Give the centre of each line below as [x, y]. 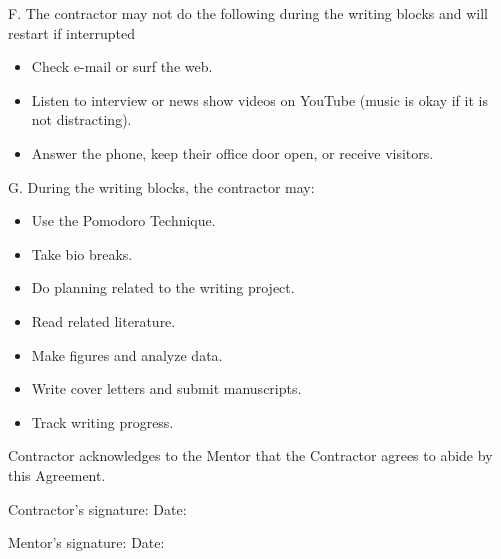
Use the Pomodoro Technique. [123, 220]
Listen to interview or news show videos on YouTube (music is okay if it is [259, 99]
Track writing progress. [102, 421]
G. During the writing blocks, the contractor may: [161, 186]
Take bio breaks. [82, 253]
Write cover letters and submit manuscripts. [166, 388]
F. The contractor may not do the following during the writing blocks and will [248, 13]
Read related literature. [103, 320]
